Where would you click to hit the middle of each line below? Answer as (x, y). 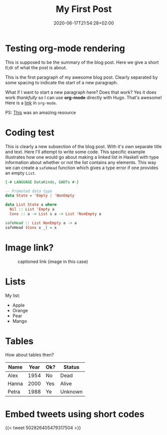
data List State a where (31, 205)
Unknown (72, 392)
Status (72, 367)
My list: (13, 295)
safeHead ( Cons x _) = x (31, 227)
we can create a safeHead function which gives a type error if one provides (82, 168)
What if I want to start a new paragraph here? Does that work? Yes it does (81, 92)
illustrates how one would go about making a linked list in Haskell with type (82, 157)
